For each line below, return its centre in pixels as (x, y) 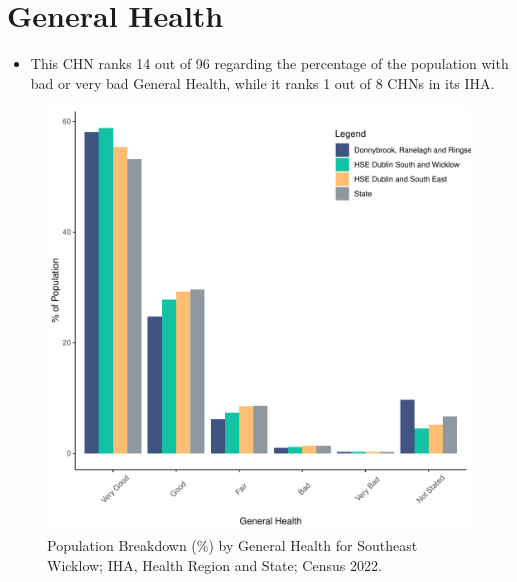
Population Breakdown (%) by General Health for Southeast (232, 544)
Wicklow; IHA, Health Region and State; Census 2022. (214, 564)
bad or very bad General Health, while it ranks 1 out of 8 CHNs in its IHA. (262, 82)
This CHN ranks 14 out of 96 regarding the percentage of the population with (269, 63)
